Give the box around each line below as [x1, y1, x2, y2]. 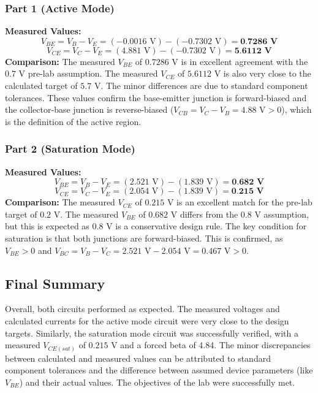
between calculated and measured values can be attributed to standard [5, 351, 271, 364]
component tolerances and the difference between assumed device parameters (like [5, 364, 313, 376]
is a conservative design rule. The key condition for [115, 219, 307, 232]
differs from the [180, 207, 238, 220]
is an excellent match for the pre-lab [176, 196, 312, 208]
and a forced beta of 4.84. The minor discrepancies [120, 338, 311, 351]
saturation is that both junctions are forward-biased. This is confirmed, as [5, 231, 283, 244]
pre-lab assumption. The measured [28, 67, 158, 80]
